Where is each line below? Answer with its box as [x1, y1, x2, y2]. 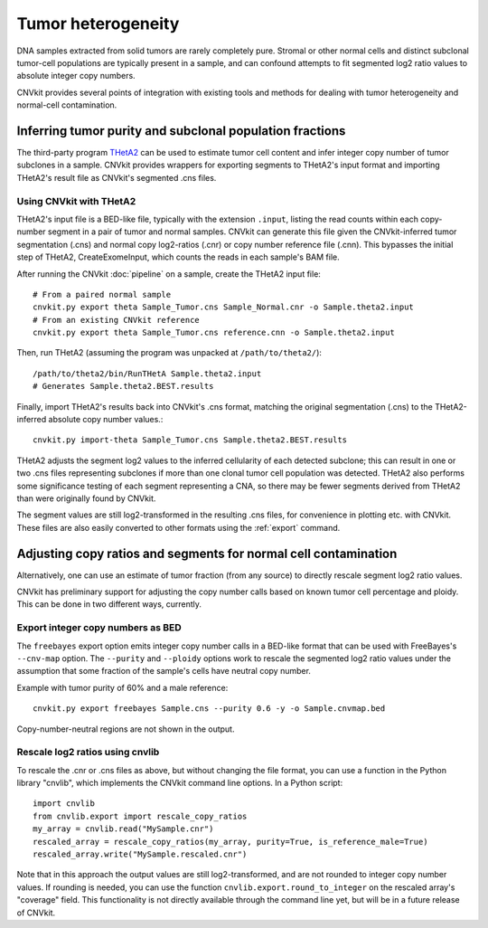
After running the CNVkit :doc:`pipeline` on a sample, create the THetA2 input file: [16, 268, 321, 279]
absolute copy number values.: [48, 414, 164, 425]
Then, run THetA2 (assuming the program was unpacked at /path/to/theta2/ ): [16, 347, 323, 358]
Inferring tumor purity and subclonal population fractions [16, 123, 346, 138]
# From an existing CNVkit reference [33, 315, 201, 325]
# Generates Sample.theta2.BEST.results [33, 381, 214, 392]
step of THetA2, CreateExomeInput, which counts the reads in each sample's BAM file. [16, 251, 340, 262]
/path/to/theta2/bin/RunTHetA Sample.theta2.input [33, 368, 262, 379]
